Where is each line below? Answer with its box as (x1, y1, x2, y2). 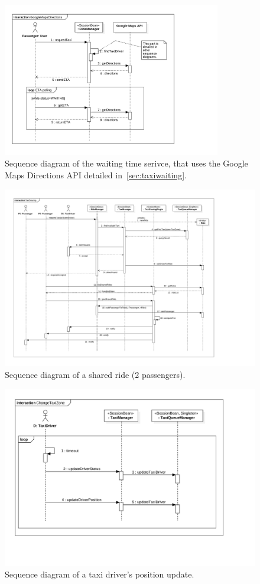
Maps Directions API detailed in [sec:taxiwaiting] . (5, 168, 187, 181)
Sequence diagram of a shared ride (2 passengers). (5, 368, 186, 380)
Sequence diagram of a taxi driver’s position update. (5, 567, 194, 580)
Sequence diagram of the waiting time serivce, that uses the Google (5, 157, 248, 169)
